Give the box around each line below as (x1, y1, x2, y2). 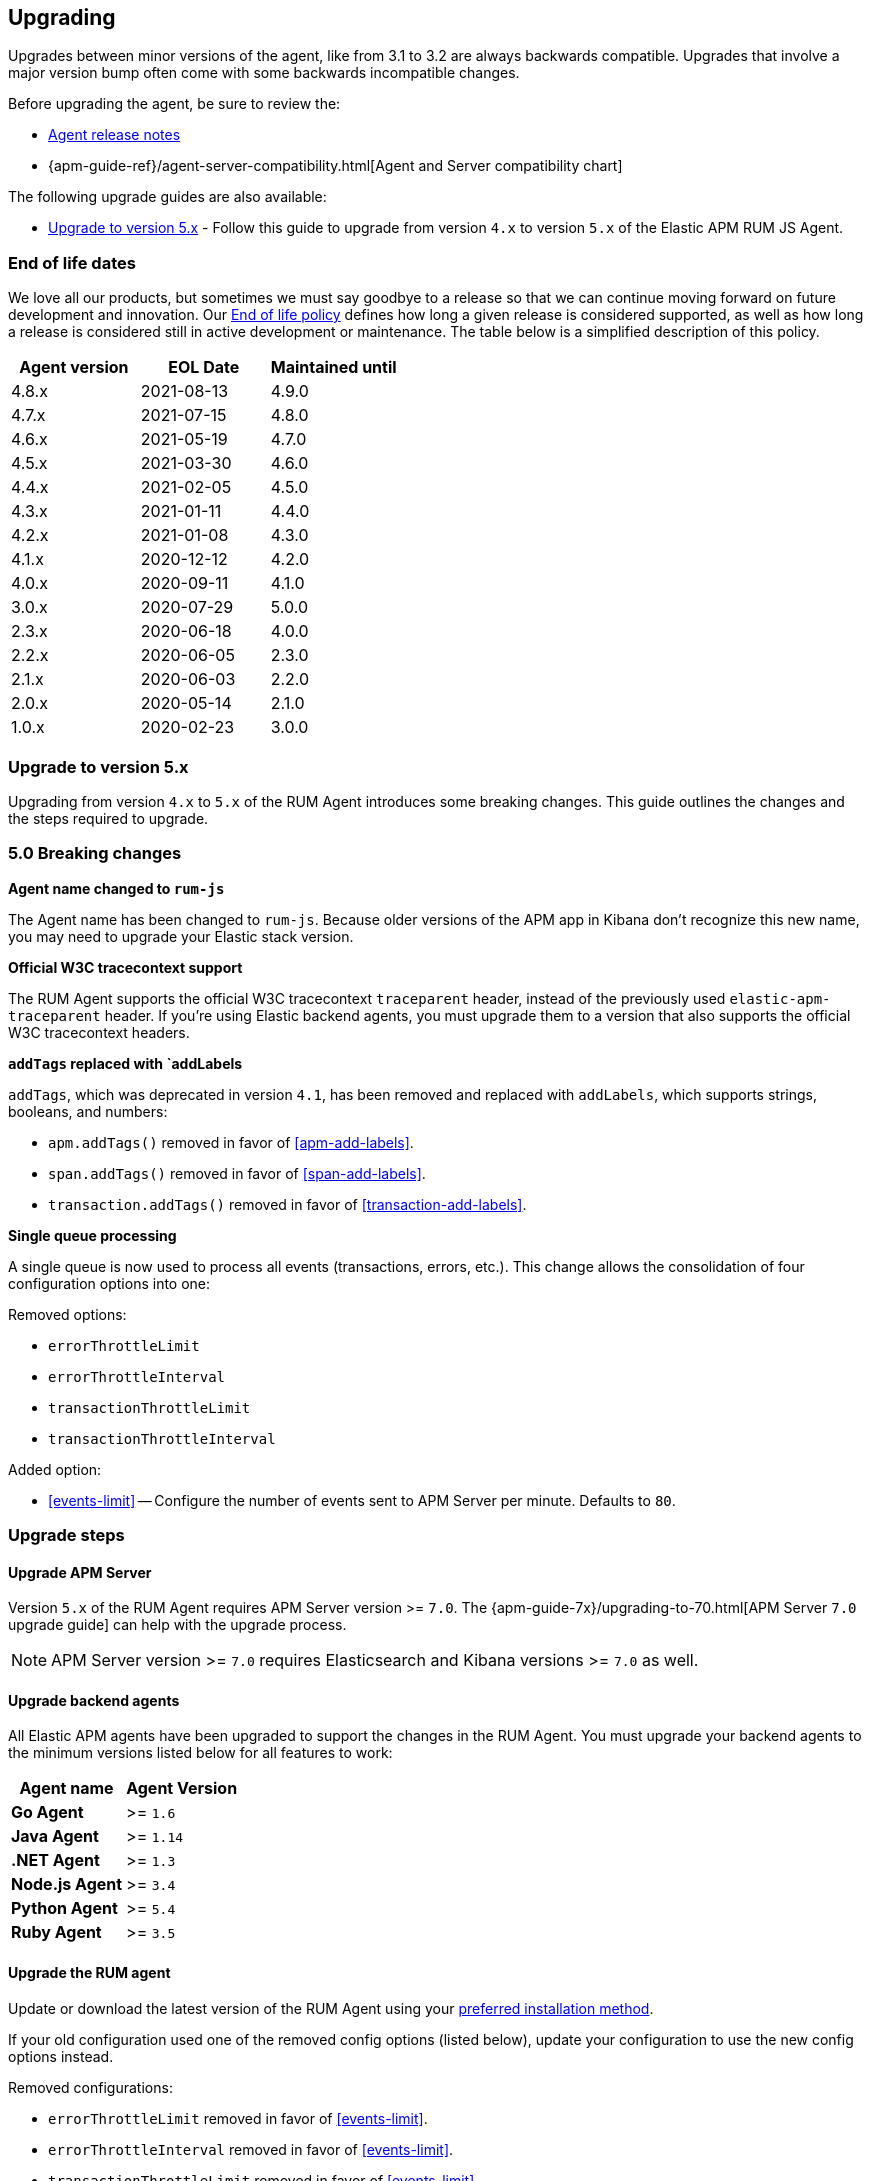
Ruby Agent (11, 1922, 102, 1943)
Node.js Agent (11, 1874, 123, 1895)
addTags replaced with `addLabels (8, 1054, 243, 1072)
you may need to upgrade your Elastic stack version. (8, 927, 354, 945)
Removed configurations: (8, 2078, 173, 2096)
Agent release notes (48, 126, 181, 144)
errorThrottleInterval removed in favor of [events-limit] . (48, 2140, 454, 2158)
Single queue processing (8, 1226, 177, 1244)
